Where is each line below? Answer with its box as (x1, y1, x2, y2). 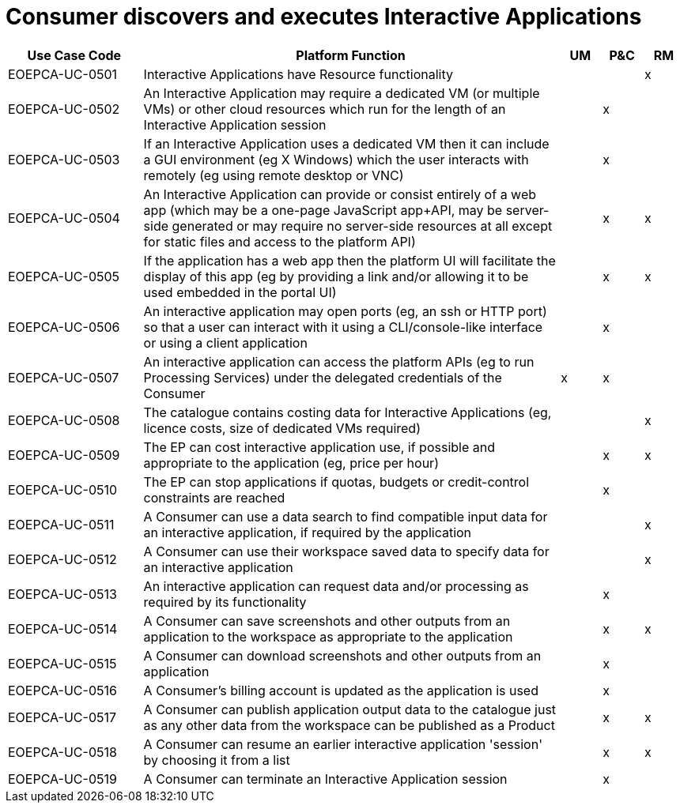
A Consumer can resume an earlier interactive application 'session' (143, 736, 542, 752)
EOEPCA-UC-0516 (8, 682, 117, 698)
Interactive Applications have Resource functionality (143, 66, 454, 82)
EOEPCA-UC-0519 (8, 770, 117, 787)
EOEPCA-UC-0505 (8, 268, 120, 284)
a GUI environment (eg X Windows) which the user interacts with (143, 151, 529, 167)
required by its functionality (143, 593, 307, 610)
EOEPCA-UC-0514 (8, 620, 118, 637)
